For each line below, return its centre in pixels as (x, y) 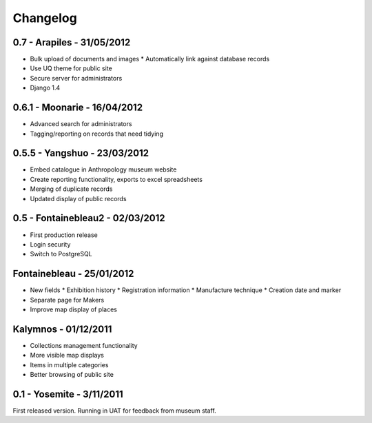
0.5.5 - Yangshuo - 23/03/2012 (81, 153)
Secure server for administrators (76, 78)
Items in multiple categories (69, 364)
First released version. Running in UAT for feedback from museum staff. (114, 411)
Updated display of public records (78, 198)
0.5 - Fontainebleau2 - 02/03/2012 (89, 218)
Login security (50, 244)
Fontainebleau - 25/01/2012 (73, 274)
